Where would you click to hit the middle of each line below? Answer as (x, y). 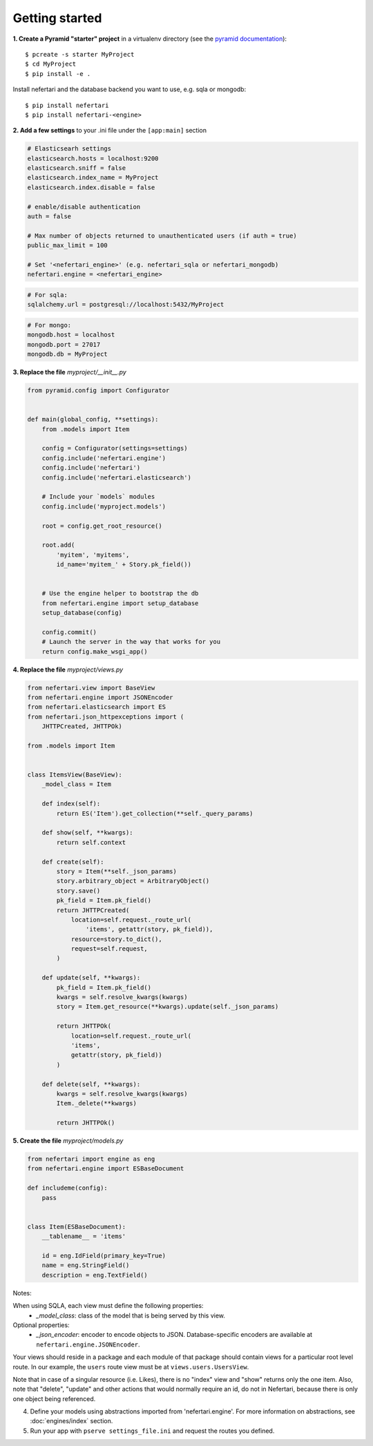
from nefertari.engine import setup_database (120, 603)
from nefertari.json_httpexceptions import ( (106, 716)
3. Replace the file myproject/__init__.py (70, 372)
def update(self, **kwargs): (91, 978)
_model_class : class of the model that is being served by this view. (131, 1315)
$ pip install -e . (58, 74)
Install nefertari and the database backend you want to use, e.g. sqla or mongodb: (130, 89)
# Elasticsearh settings (69, 149)
